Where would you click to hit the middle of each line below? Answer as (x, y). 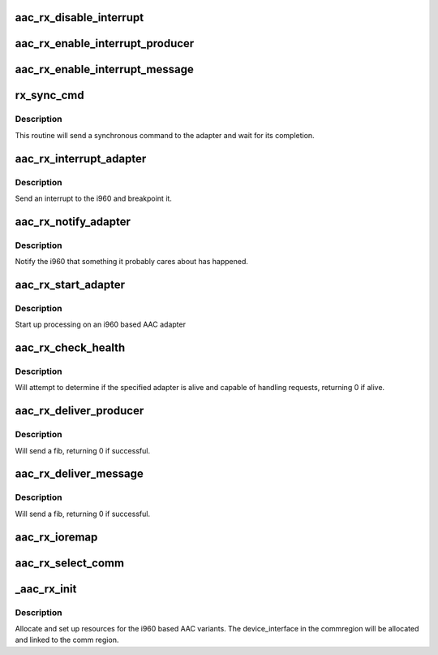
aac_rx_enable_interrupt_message (104, 69)
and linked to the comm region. (67, 640)
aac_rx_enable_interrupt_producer (105, 43)
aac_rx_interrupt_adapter (81, 158)
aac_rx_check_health (70, 348)
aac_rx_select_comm (70, 563)
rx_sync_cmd (49, 95)
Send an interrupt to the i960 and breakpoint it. (93, 198)
